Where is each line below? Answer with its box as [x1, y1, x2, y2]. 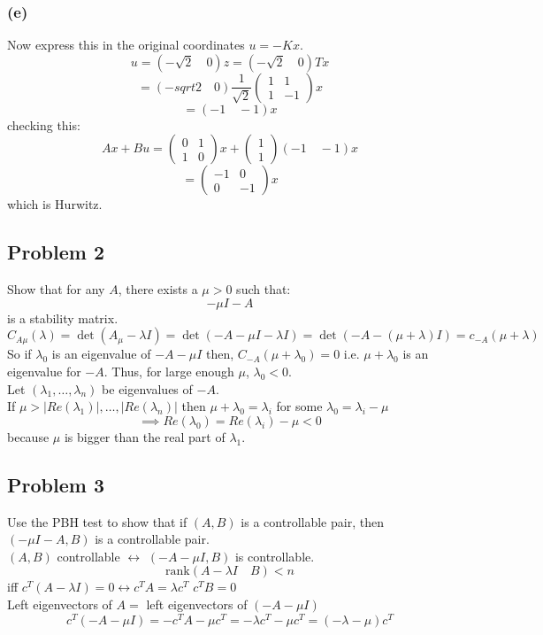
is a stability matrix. [7, 308, 119, 327]
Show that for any [7, 280, 105, 298]
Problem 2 [7, 238, 104, 266]
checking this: [7, 115, 80, 134]
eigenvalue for [7, 361, 81, 380]
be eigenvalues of [102, 379, 193, 398]
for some [276, 397, 323, 415]
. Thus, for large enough [103, 361, 234, 380]
